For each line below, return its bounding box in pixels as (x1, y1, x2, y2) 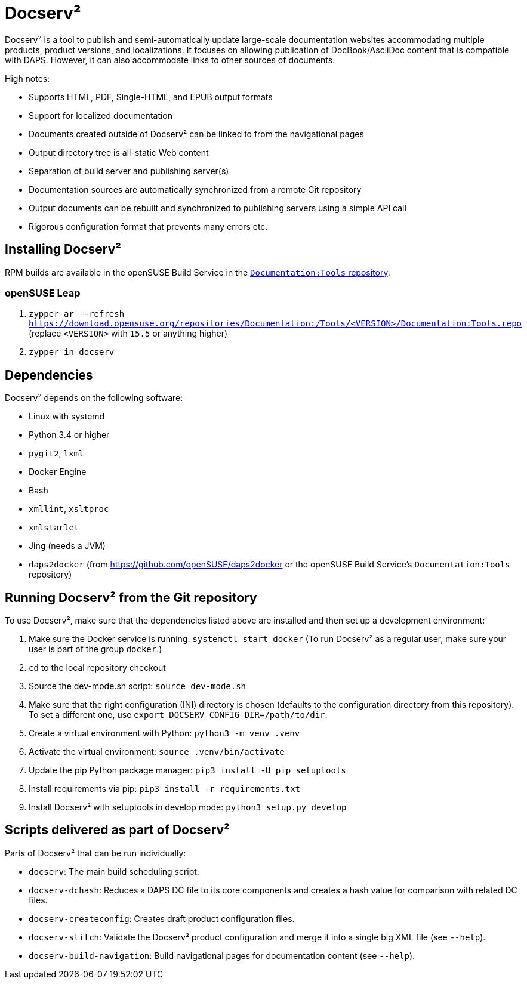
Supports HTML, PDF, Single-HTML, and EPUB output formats (29, 91, 273, 102)
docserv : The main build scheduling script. (29, 866, 199, 877)
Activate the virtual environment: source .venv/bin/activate (29, 747, 285, 757)
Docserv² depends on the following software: (5, 393, 183, 403)
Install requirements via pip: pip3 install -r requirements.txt (29, 784, 301, 794)
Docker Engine (29, 467, 87, 477)
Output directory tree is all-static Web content (29, 147, 209, 158)
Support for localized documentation (29, 110, 173, 121)
